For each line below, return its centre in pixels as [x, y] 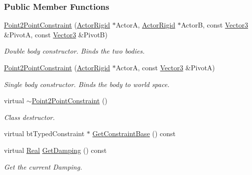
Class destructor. [30, 117]
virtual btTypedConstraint [44, 133]
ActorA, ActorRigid [145, 25]
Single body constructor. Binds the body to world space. [87, 84]
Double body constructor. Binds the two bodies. [74, 51]
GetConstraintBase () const [134, 133]
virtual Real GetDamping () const [55, 150]
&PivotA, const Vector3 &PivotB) [56, 34]
